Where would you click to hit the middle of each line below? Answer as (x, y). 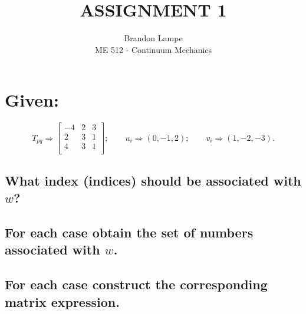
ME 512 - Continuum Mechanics (153, 49)
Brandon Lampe (153, 38)
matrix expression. (62, 301)
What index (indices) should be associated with (153, 180)
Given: (32, 100)
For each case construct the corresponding (136, 284)
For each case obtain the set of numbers (129, 232)
